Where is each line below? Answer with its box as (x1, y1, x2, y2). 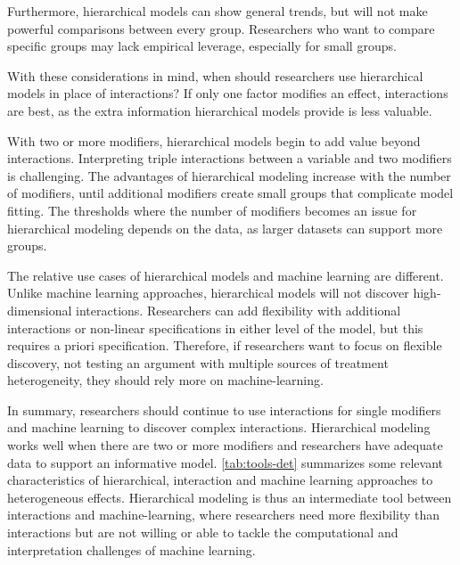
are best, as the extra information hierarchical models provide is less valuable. (7, 101, 432, 119)
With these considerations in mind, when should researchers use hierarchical (7, 66, 423, 85)
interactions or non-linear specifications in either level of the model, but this (7, 318, 423, 337)
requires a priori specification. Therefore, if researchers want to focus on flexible (7, 336, 442, 355)
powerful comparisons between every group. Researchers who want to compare (7, 19, 435, 37)
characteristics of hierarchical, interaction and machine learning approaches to (7, 471, 433, 489)
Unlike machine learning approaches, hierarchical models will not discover (7, 283, 409, 302)
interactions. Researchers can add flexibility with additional (76, 300, 401, 319)
